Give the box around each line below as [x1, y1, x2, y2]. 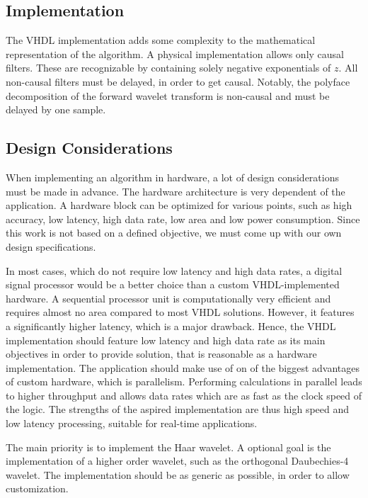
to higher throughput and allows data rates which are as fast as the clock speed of [6, 387, 362, 402]
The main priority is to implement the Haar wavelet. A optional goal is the [6, 439, 331, 454]
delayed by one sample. [6, 102, 106, 117]
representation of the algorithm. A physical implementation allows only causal [6, 46, 344, 61]
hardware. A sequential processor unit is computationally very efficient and [6, 290, 331, 305]
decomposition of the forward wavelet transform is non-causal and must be [6, 88, 330, 103]
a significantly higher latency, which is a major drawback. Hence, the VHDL [6, 318, 336, 333]
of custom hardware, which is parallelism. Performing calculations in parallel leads [6, 374, 362, 389]
